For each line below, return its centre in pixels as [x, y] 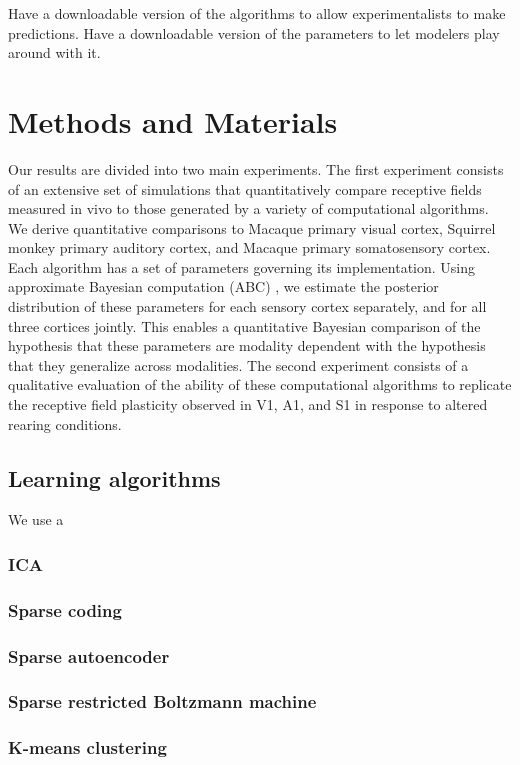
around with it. [54, 52]
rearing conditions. [65, 423]
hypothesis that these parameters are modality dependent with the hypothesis [247, 345]
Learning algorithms [114, 477]
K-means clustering [87, 747]
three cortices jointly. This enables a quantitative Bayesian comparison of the [244, 325]
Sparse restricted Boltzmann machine [162, 701]
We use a [36, 519]
